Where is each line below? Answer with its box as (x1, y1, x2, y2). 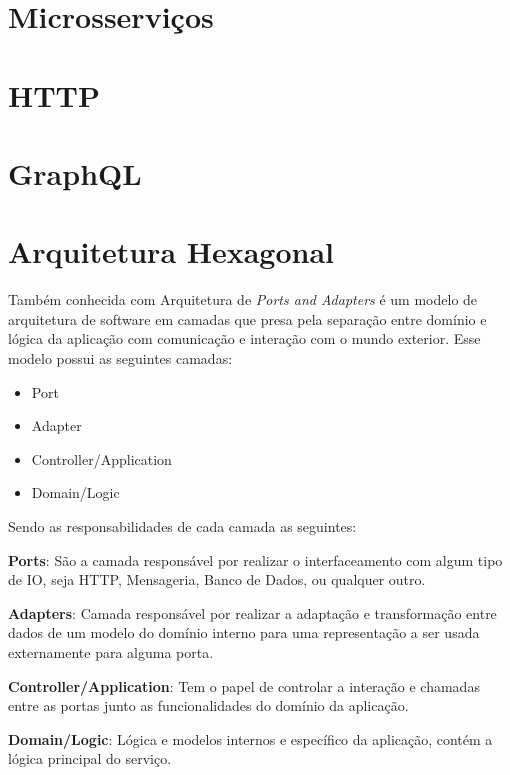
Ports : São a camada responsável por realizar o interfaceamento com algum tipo (8, 549, 503, 570)
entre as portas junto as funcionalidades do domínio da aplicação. (8, 695, 409, 716)
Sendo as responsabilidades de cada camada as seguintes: (8, 516, 357, 536)
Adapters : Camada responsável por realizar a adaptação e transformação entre (8, 602, 497, 623)
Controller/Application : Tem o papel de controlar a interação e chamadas (8, 675, 480, 696)
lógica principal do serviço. (8, 748, 172, 769)
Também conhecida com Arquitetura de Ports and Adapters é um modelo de (8, 289, 478, 310)
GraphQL (8, 152, 142, 193)
